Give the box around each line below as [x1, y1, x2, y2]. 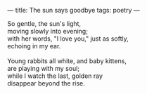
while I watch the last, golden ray [7, 72, 103, 80]
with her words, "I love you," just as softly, [7, 34, 129, 43]
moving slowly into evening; [7, 27, 88, 35]
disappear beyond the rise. [7, 79, 86, 87]
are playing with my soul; [7, 65, 79, 72]
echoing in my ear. [7, 42, 61, 50]
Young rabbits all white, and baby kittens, [7, 57, 127, 65]
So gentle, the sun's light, [7, 20, 82, 27]
